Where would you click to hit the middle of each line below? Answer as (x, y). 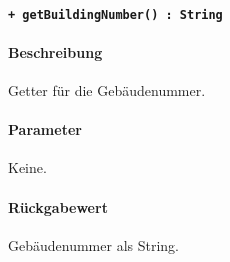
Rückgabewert (58, 206)
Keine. (27, 167)
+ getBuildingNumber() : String (115, 14)
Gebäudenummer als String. (93, 244)
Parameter (45, 129)
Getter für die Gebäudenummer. (107, 90)
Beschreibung (55, 51)
